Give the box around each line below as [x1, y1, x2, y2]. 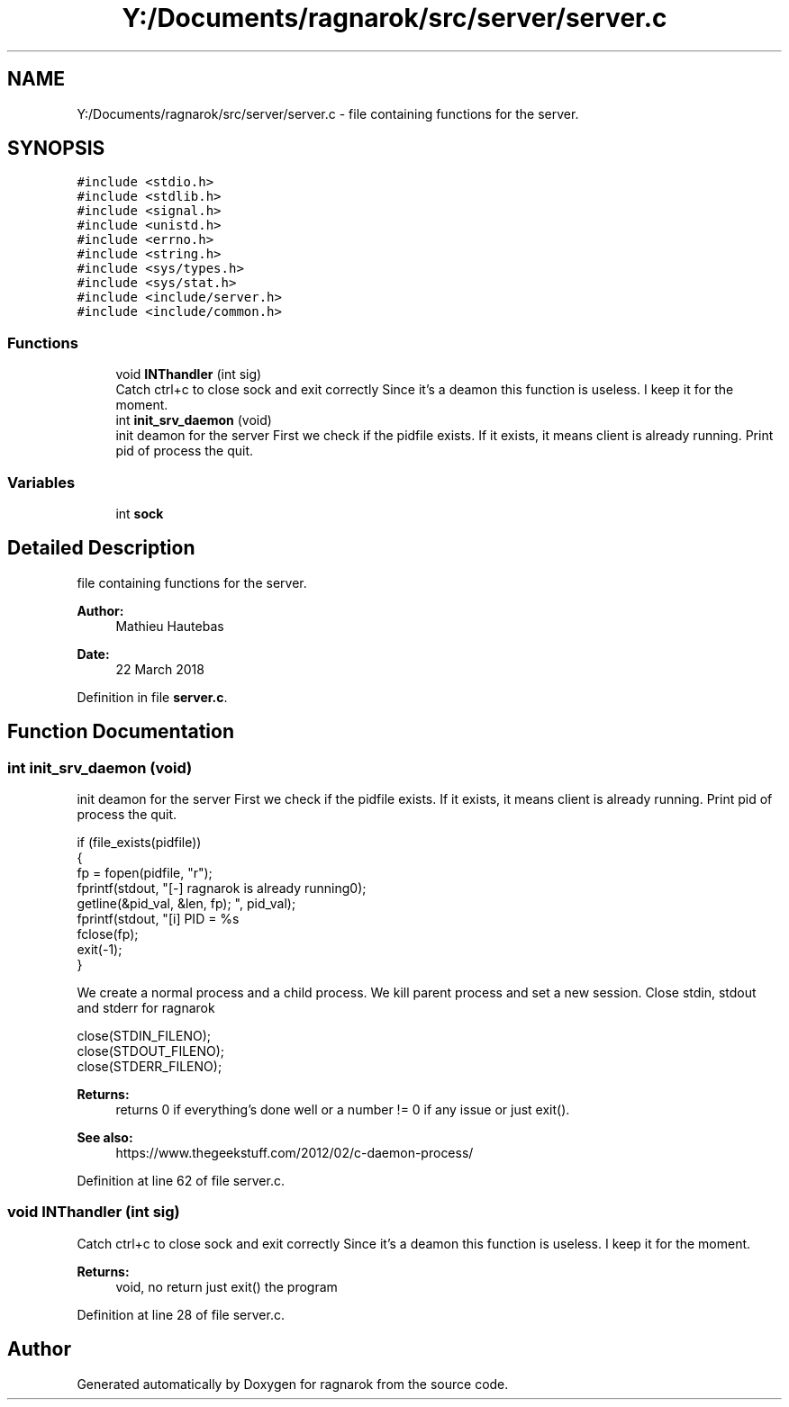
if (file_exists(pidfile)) [77, 834, 202, 850]
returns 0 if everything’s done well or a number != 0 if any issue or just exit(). [115, 1102, 570, 1117]
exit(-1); [77, 942, 122, 957]
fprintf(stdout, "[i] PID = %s [77, 911, 240, 926]
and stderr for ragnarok [77, 1000, 215, 1015]
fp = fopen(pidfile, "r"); [77, 865, 213, 880]
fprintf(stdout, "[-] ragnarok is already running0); [77, 880, 367, 896]
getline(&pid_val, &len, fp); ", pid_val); [77, 896, 296, 911]
